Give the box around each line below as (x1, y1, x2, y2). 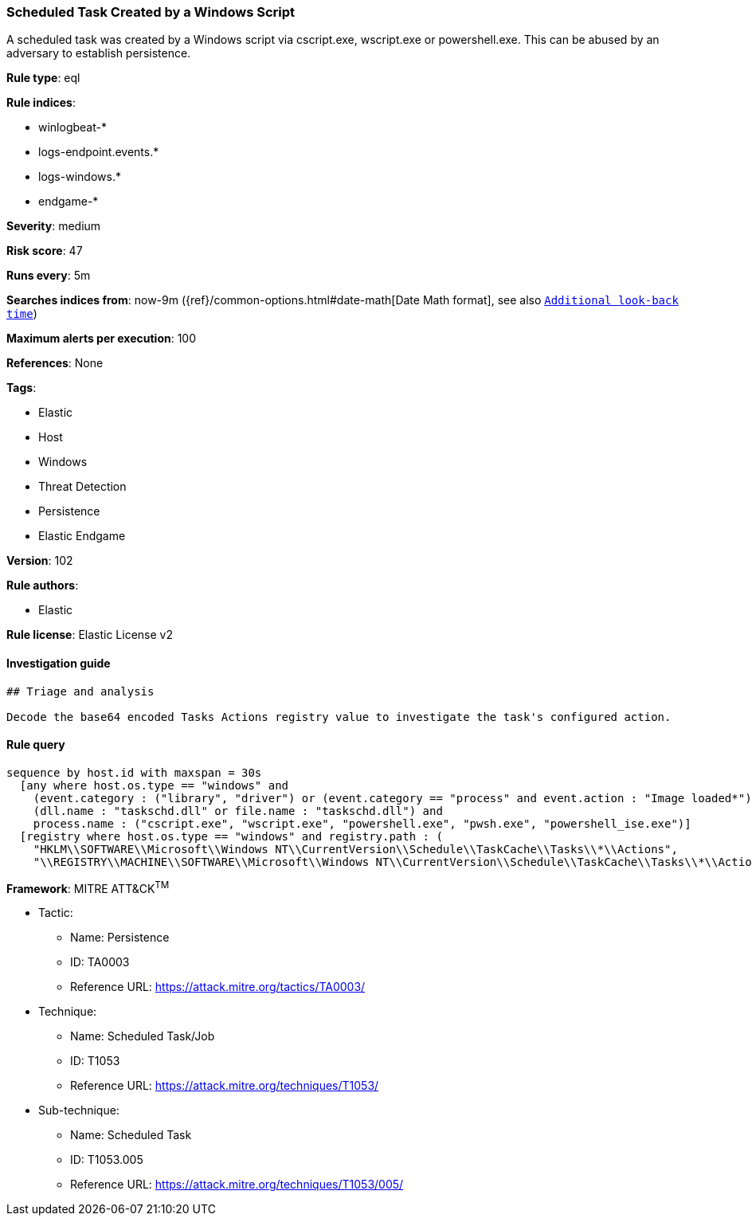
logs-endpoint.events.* (38, 145, 159, 159)
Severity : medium (6, 219, 101, 233)
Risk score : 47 (6, 244, 83, 258)
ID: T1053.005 (70, 1153, 143, 1167)
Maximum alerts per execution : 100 (6, 331, 197, 346)
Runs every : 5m (6, 268, 91, 283)
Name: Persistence (70, 930, 170, 945)
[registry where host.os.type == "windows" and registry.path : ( (19, 829, 443, 843)
